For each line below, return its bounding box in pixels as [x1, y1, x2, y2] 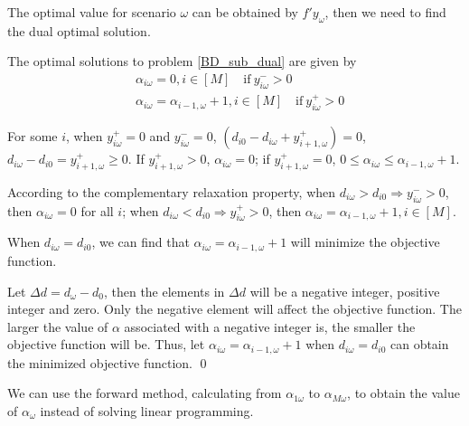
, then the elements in [103, 281, 225, 300]
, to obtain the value [347, 383, 460, 402]
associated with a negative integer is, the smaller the [124, 317, 416, 336]
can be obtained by [192, 3, 298, 21]
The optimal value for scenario [7, 3, 176, 21]
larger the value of [7, 317, 108, 336]
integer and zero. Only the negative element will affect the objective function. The [7, 299, 462, 318]
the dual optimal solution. [7, 21, 151, 40]
